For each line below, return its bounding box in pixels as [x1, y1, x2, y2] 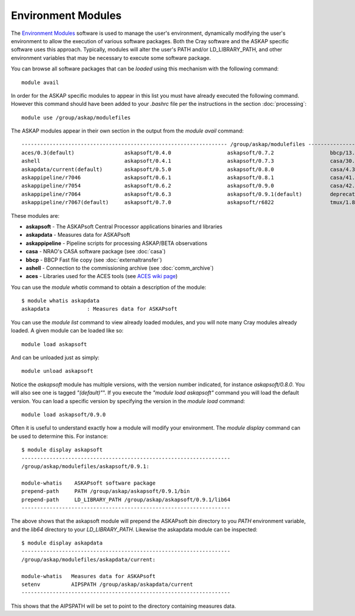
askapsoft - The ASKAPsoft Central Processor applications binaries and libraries [25, 222, 223, 230]
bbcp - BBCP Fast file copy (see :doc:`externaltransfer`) [25, 256, 162, 263]
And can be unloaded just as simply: [11, 354, 100, 361]
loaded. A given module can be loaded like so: [11, 327, 124, 334]
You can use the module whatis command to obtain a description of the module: [11, 283, 206, 291]
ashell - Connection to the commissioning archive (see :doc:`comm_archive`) [25, 264, 214, 272]
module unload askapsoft [21, 367, 93, 375]
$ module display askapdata [21, 540, 103, 547]
